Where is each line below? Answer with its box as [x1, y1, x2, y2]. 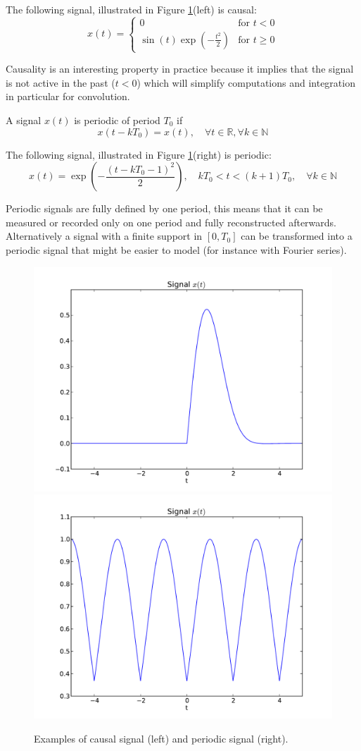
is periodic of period [74, 112, 160, 127]
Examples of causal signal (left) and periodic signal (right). [34, 731, 289, 745]
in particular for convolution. [6, 89, 130, 104]
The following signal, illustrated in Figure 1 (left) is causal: [6, 2, 257, 16]
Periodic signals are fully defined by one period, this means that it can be [6, 201, 323, 216]
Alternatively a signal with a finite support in [6, 228, 203, 243]
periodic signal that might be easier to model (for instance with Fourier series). [6, 242, 347, 257]
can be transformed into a [241, 228, 353, 243]
